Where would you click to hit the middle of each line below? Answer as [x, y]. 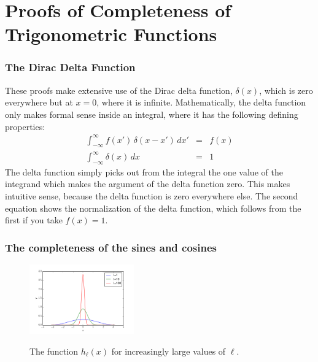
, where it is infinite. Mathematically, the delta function [201, 102]
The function [54, 351]
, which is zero [286, 90]
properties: [25, 126]
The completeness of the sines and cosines [111, 247]
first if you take [34, 220]
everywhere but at [39, 102]
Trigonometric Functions [111, 34]
